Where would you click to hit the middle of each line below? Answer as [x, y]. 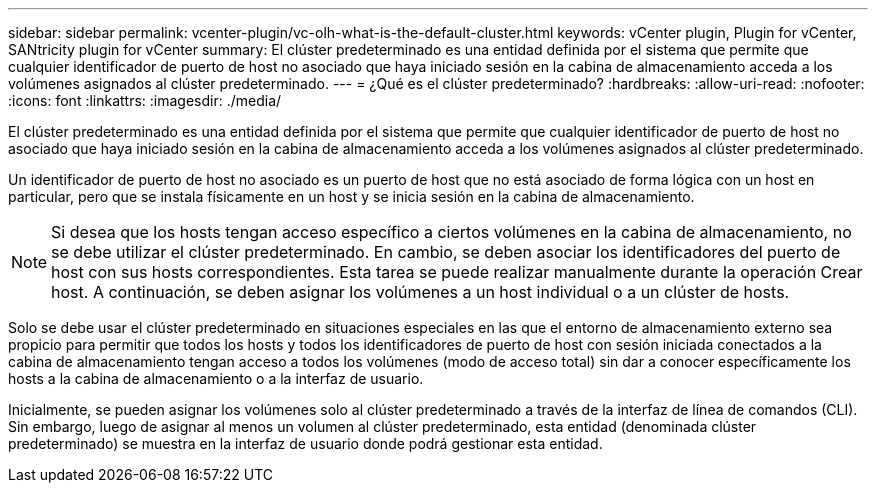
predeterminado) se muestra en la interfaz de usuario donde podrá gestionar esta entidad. [305, 443]
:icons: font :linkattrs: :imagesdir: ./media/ [145, 100]
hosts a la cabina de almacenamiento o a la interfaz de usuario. [216, 378]
